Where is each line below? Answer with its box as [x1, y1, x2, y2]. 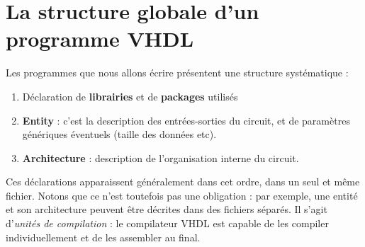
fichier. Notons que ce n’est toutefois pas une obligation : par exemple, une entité [6, 188, 358, 202]
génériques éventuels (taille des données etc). [22, 127, 217, 142]
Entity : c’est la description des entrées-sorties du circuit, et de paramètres [22, 113, 350, 127]
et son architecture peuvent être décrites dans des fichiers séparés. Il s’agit [6, 202, 327, 217]
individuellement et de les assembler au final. [6, 229, 201, 244]
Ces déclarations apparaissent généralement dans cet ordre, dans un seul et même [6, 174, 360, 189]
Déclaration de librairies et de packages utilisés [22, 88, 238, 103]
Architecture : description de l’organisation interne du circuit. [22, 150, 299, 165]
